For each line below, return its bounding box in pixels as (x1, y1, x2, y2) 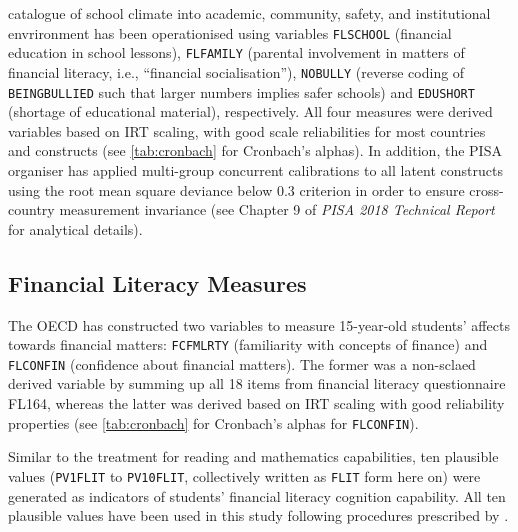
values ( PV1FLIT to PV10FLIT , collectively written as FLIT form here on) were (8, 465, 481, 486)
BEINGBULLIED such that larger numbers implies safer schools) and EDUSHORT (8, 81, 475, 102)
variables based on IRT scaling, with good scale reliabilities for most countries (8, 120, 486, 141)
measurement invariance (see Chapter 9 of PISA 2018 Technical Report (59, 199, 495, 220)
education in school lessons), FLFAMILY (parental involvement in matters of (8, 42, 465, 63)
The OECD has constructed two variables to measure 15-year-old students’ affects (8, 314, 510, 335)
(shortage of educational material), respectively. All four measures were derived (8, 101, 493, 122)
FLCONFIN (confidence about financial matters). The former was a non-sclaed (8, 353, 476, 374)
